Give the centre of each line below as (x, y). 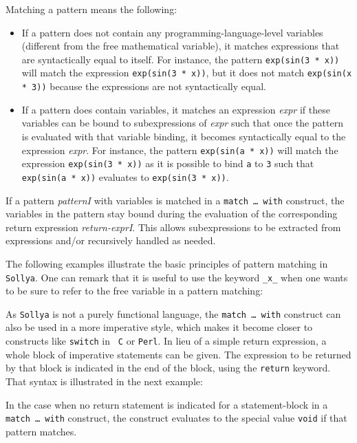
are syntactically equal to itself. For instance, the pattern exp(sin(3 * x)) (181, 59)
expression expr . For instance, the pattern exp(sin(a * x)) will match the (180, 150)
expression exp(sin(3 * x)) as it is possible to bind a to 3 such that (168, 163)
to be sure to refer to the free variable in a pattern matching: (134, 291)
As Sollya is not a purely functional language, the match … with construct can (173, 313)
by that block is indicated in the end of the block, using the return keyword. (168, 368)
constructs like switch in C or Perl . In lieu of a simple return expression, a (166, 341)
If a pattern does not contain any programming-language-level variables (172, 32)
